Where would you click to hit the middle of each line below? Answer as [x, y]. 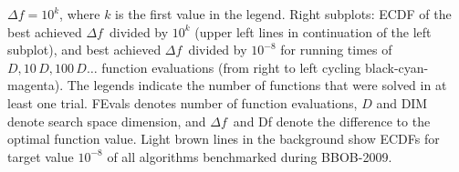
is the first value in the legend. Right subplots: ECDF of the [283, 14]
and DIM [402, 102]
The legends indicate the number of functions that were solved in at [257, 85]
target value [41, 156]
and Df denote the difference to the [332, 121]
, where [80, 14]
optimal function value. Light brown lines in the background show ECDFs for [224, 139]
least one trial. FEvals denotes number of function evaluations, [183, 102]
